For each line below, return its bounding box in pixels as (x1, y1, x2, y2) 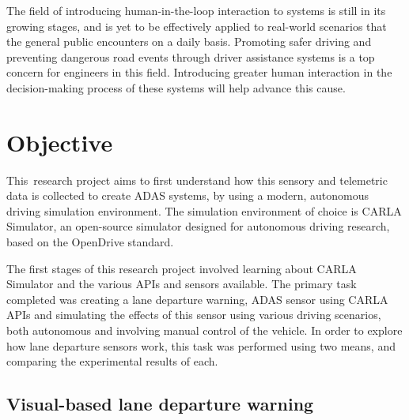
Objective (6, 126, 113, 158)
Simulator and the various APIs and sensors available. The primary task (6, 276, 357, 292)
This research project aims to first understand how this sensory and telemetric (6, 171, 388, 188)
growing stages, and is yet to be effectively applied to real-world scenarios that (6, 17, 387, 34)
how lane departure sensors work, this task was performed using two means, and (6, 337, 396, 354)
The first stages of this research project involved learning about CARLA (6, 260, 357, 276)
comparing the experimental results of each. (6, 353, 218, 369)
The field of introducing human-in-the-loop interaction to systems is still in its (6, 2, 386, 18)
